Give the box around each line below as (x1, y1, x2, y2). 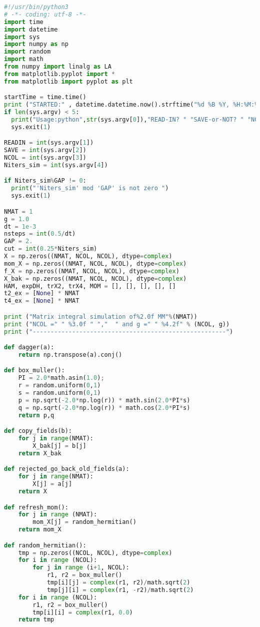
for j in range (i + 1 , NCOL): (32, 564, 129, 571)
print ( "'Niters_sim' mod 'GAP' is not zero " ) (11, 185, 169, 192)
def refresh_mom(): (4, 503, 68, 511)
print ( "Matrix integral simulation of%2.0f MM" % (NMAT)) (4, 313, 197, 320)
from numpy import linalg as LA (4, 63, 111, 70)
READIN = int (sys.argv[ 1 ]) (4, 139, 94, 147)
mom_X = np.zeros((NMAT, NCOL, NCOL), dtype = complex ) (4, 260, 187, 267)
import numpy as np (4, 41, 68, 48)
